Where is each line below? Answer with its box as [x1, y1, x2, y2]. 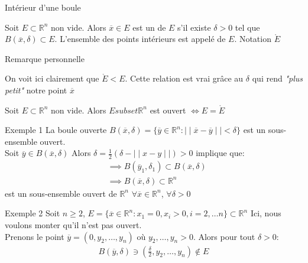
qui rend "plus [252, 72, 303, 85]
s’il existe [177, 21, 211, 33]
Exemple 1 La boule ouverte [5, 124, 107, 136]
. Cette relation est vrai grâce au [125, 72, 244, 85]
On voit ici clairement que [5, 72, 99, 85]
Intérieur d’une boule [5, 1, 81, 13]
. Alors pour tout [193, 230, 255, 242]
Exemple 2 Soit [5, 207, 60, 219]
